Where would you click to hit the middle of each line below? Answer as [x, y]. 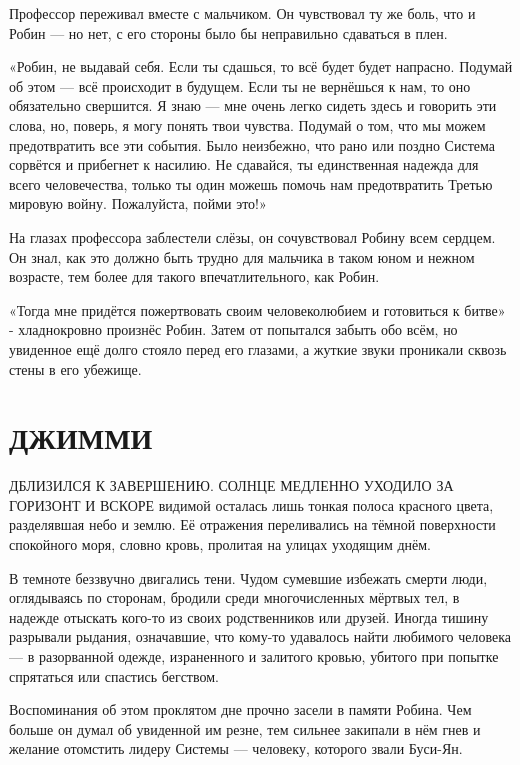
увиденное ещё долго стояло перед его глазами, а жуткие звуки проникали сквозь [258, 348]
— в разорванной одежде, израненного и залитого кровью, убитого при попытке [254, 655]
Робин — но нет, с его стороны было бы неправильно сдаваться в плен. [228, 32]
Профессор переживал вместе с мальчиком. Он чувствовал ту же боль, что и [242, 13]
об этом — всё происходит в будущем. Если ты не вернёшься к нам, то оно [240, 85]
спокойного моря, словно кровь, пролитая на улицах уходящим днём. [220, 544]
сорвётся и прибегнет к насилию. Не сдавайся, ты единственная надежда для [244, 164]
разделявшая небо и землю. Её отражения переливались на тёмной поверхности [252, 524]
